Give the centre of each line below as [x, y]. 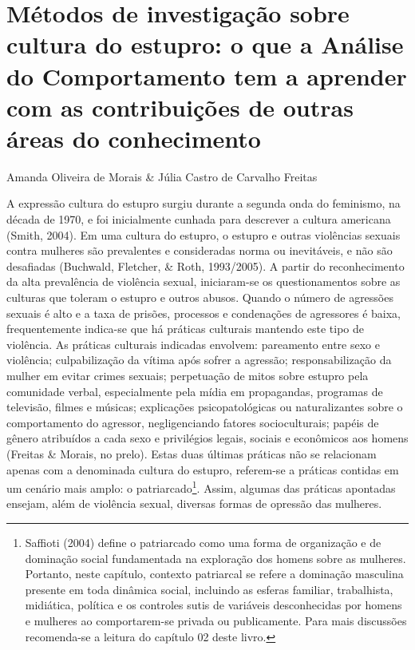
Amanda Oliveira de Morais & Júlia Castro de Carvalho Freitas [162, 176]
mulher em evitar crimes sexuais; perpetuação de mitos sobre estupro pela [188, 375]
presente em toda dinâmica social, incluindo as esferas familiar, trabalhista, [209, 589]
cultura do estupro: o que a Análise [205, 44]
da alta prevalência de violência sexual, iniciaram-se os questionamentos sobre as [204, 281]
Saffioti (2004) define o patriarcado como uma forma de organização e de [203, 542]
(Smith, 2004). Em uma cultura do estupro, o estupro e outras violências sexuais [204, 234]
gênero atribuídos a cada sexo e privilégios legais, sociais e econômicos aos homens [207, 438]
